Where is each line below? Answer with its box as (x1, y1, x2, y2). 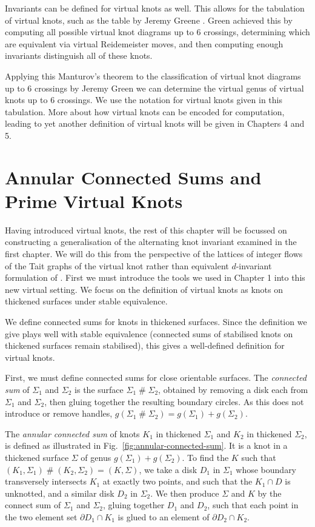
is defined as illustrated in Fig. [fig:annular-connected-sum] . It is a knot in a (5, 439, 288, 452)
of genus (81, 451, 111, 463)
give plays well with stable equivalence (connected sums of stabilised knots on (5, 327, 293, 340)
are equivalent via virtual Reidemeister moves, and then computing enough (5, 37, 283, 50)
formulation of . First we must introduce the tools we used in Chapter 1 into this (5, 271, 305, 284)
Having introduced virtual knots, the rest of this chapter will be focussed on (5, 223, 287, 236)
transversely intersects (5, 475, 87, 488)
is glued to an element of (118, 510, 210, 523)
